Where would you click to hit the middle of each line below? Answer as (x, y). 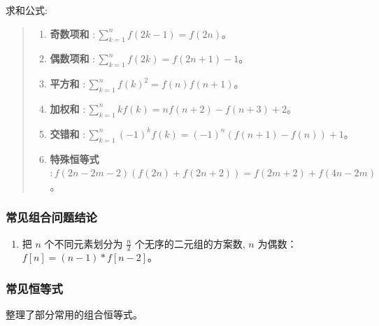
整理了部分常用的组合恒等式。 (74, 314)
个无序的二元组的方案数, (190, 243)
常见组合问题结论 (51, 217)
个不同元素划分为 (84, 243)
